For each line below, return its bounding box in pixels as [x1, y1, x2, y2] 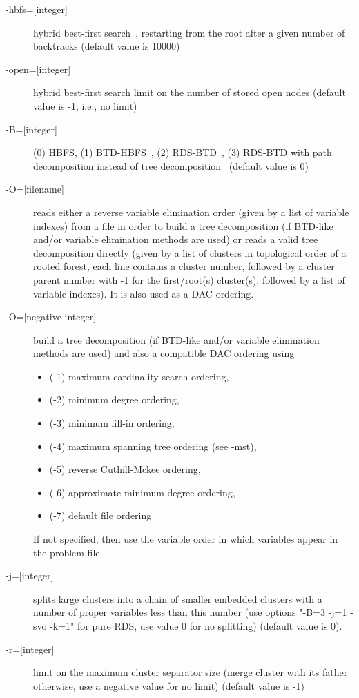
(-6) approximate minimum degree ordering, [49, 485, 235, 499]
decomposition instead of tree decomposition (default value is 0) [33, 158, 309, 173]
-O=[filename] [6, 182, 64, 196]
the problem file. [33, 545, 103, 559]
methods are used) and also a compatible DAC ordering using [33, 346, 295, 360]
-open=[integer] [6, 61, 71, 76]
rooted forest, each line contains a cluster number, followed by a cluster [33, 259, 335, 273]
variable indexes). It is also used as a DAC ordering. [33, 286, 254, 300]
